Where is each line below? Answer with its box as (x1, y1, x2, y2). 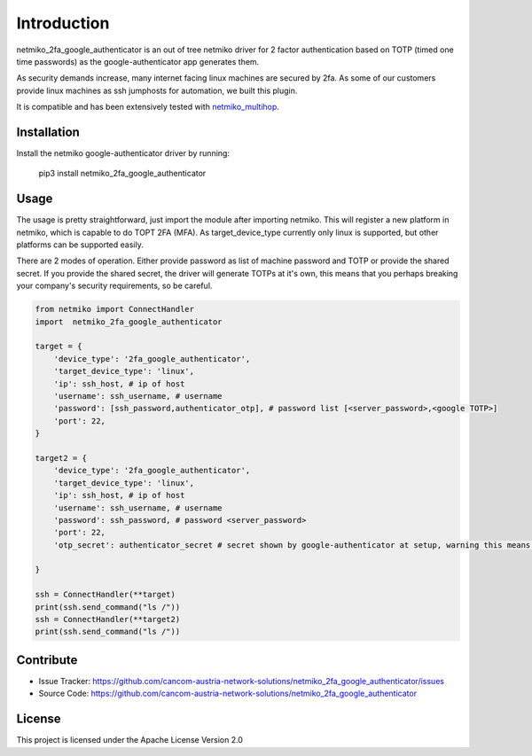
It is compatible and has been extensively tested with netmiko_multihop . (16, 102, 279, 113)
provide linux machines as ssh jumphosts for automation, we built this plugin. (16, 85, 298, 96)
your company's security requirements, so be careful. (16, 280, 213, 292)
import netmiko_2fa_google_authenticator (35, 316, 223, 327)
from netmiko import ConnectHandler (35, 304, 195, 315)
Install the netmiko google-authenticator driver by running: (16, 148, 231, 159)
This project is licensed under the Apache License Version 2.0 (16, 735, 244, 745)
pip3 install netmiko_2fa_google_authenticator (38, 168, 207, 179)
